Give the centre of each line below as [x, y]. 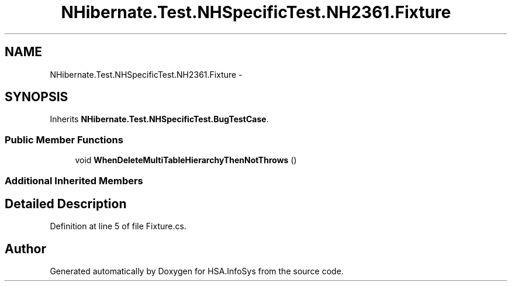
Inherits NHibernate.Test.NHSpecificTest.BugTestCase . [159, 119]
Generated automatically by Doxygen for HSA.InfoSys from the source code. [197, 271]
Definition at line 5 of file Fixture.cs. [118, 226]
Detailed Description [66, 204]
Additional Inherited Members [74, 180]
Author [25, 249]
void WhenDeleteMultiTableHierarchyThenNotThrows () [186, 160]
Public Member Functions [64, 139]
